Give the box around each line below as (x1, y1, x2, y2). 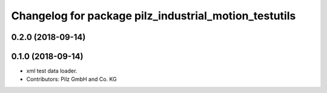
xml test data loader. (26, 67, 78, 75)
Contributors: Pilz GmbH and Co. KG (26, 75, 117, 83)
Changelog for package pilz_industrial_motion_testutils (11, 9, 296, 22)
